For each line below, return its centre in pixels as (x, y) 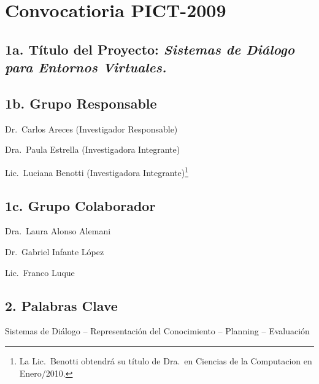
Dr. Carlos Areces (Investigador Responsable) (91, 129)
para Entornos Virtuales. (86, 67)
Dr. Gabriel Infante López (55, 251)
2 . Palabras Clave (61, 305)
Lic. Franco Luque (40, 272)
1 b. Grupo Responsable (81, 103)
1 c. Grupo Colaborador (80, 205)
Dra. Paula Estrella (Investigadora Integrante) (93, 149)
